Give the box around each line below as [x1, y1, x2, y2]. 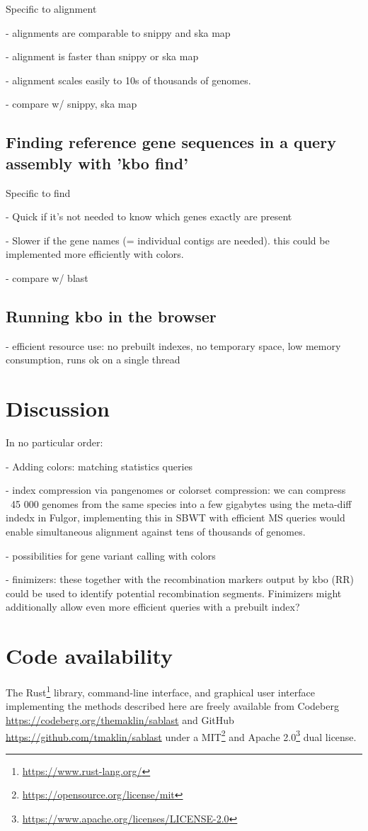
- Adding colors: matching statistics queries [6, 458, 193, 473]
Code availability [6, 641, 173, 670]
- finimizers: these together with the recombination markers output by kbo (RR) [6, 572, 354, 587]
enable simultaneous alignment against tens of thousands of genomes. [6, 524, 306, 539]
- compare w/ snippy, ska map [6, 96, 137, 111]
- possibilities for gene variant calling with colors [6, 548, 216, 563]
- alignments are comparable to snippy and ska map [6, 25, 231, 40]
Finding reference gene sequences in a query [6, 131, 336, 153]
